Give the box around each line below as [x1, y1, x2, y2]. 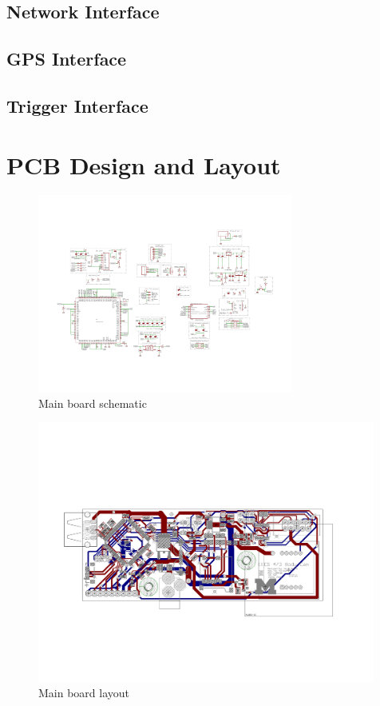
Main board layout [38, 684, 130, 701]
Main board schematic [38, 394, 147, 411]
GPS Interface [6, 46, 127, 71]
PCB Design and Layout [6, 148, 281, 181]
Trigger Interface [6, 93, 148, 118]
